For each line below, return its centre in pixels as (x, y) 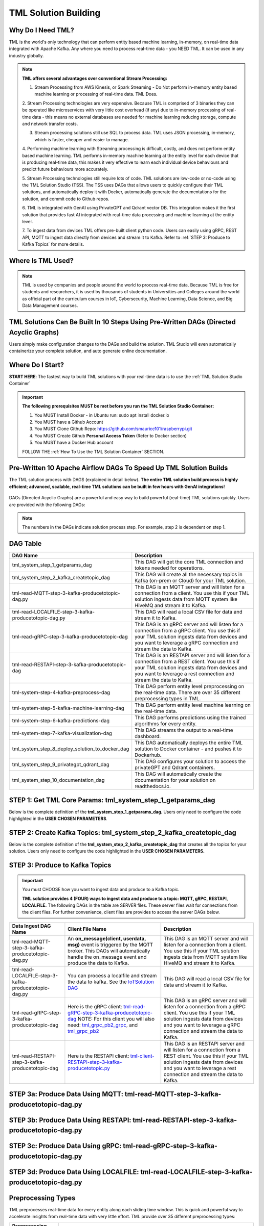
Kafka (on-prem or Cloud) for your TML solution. (190, 581)
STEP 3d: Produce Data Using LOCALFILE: (74, 1172)
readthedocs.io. (153, 786)
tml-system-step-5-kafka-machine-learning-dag (68, 708)
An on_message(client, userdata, (107, 938)
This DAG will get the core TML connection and (189, 562)
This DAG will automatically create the (178, 774)
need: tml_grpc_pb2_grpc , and (103, 1025)
